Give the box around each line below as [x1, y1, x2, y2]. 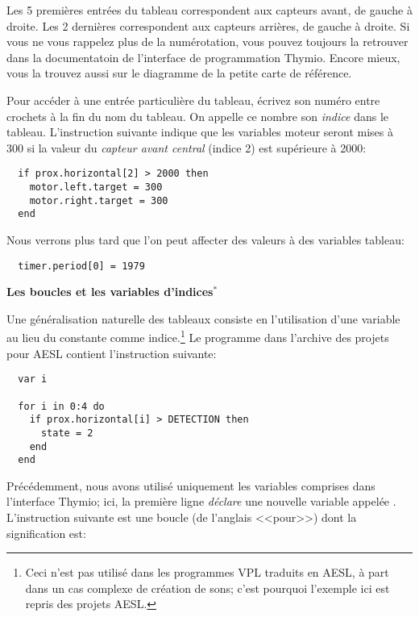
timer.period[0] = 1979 [18, 260, 145, 272]
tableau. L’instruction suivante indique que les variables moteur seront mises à [6, 123, 393, 140]
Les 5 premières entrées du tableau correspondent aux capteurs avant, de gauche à [6, 2, 413, 18]
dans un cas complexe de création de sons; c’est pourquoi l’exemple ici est [25, 579, 390, 596]
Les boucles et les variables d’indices [6, 283, 214, 300]
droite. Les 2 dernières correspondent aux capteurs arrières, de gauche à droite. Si [6, 17, 410, 34]
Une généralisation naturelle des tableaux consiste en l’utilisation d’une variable [6, 310, 400, 327]
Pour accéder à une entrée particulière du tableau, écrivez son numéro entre [6, 91, 380, 108]
